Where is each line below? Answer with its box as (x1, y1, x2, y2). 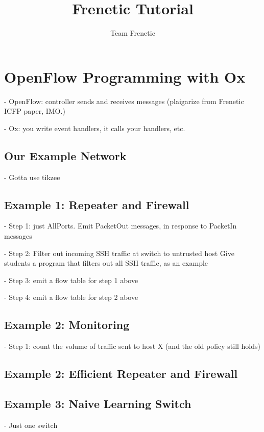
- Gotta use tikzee (4, 171, 60, 182)
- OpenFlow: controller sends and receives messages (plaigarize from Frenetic (4, 95, 244, 106)
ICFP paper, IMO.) (4, 106, 65, 116)
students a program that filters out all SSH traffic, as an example (4, 258, 208, 268)
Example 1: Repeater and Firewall (4, 196, 189, 212)
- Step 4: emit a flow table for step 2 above (4, 292, 138, 302)
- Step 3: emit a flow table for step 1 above (4, 274, 138, 285)
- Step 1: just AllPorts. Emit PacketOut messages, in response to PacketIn (4, 220, 237, 231)
